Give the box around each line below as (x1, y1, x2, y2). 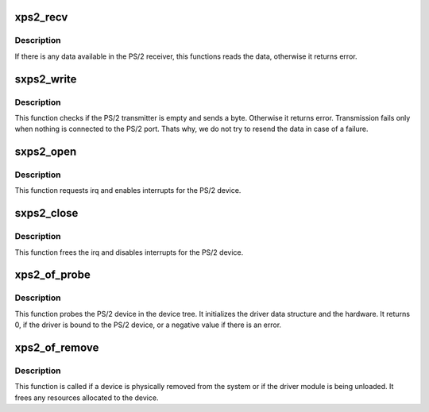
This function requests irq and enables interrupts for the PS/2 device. (14, 186, 242, 195)
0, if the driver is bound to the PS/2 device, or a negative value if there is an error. (14, 320, 282, 329)
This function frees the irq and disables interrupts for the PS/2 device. (14, 247, 244, 257)
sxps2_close (14, 206, 79, 220)
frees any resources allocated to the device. (14, 393, 159, 402)
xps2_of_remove (14, 341, 99, 354)
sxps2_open (14, 145, 77, 159)
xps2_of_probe (14, 268, 91, 282)
